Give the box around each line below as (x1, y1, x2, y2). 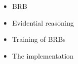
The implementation (12, 50, 74, 61)
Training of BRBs (12, 34, 66, 44)
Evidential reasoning (12, 17, 74, 28)
